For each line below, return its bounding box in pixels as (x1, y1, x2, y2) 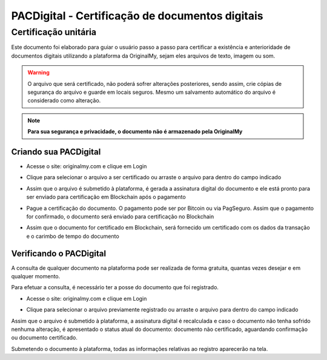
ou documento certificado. (11, 334, 78, 341)
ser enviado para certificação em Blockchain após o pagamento (26, 194, 186, 201)
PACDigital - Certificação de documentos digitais (11, 9, 263, 22)
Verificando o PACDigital (11, 248, 106, 258)
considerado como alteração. (27, 97, 101, 104)
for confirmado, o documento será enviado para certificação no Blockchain (26, 212, 214, 220)
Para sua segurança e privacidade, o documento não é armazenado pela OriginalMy (27, 128, 243, 136)
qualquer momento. (11, 273, 61, 280)
